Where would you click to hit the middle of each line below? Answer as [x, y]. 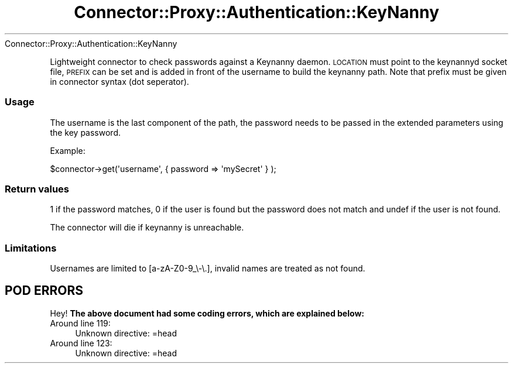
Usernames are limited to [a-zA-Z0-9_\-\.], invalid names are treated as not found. [208, 268]
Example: [68, 150]
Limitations [31, 248]
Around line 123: [81, 343]
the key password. [85, 132]
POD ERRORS [44, 291]
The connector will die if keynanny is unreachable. [147, 228]
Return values [37, 189]
